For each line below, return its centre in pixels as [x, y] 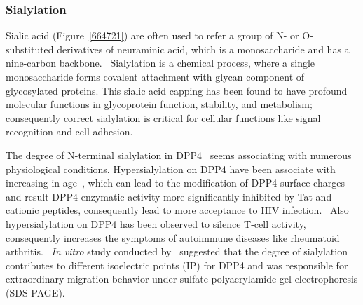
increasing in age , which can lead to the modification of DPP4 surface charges [175, 183]
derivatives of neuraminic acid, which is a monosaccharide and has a [203, 49]
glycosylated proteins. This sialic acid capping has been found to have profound [177, 90]
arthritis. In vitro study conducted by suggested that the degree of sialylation [177, 251]
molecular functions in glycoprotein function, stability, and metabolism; [159, 104]
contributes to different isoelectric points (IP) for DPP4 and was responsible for [177, 265]
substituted [30, 49]
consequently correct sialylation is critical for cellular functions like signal [163, 117]
